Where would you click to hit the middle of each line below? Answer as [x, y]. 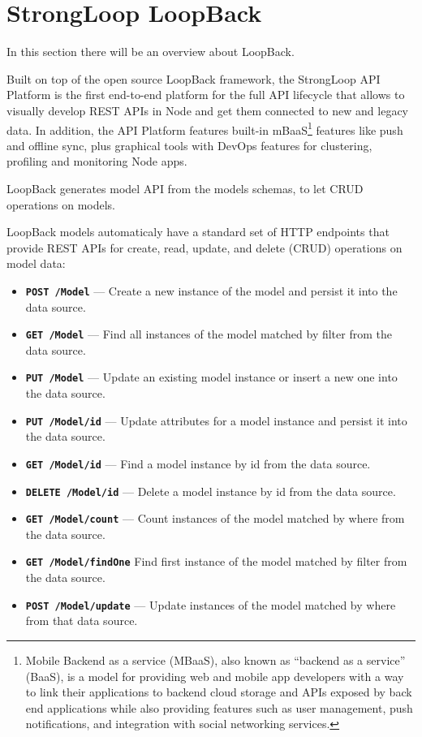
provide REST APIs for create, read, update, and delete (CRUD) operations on [205, 247]
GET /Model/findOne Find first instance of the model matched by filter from [216, 561]
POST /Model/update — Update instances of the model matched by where [211, 604]
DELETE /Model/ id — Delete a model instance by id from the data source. [211, 491]
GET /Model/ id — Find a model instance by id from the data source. [198, 463]
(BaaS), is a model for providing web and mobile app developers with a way [215, 676]
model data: [36, 263]
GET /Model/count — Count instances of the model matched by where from [215, 518]
